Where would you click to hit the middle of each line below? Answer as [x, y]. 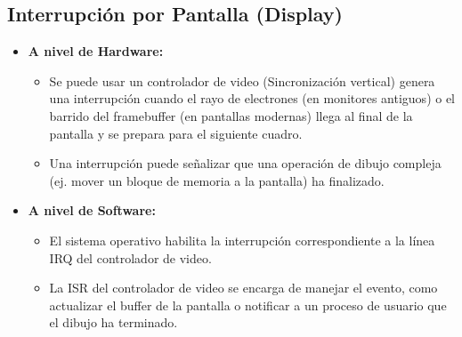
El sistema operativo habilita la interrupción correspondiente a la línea [242, 240]
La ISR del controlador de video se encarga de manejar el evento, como [243, 288]
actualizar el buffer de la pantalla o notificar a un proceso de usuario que [248, 305]
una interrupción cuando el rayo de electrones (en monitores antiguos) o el [252, 98]
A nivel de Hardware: [96, 51]
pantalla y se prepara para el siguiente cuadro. [176, 133]
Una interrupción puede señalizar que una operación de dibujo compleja [245, 163]
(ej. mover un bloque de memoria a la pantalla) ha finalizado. [217, 180]
